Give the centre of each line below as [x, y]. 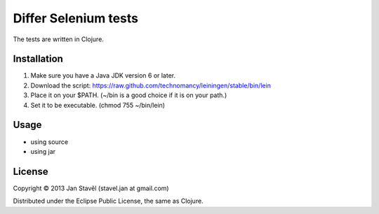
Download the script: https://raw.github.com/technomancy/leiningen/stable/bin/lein [151, 85]
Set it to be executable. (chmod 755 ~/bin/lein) [98, 105]
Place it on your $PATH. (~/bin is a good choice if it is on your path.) [129, 95]
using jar [43, 151]
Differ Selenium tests [76, 18]
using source [49, 142]
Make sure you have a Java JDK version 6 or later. [103, 76]
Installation [38, 59]
